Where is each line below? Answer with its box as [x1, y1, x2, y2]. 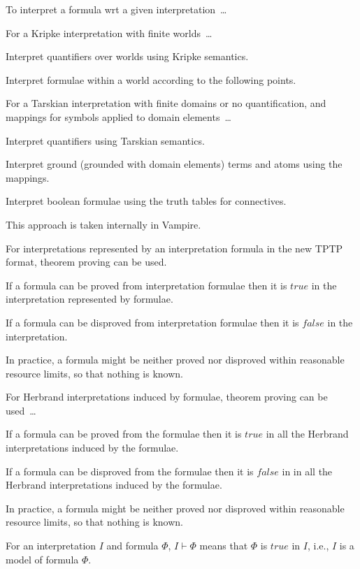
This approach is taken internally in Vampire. [6, 217, 201, 231]
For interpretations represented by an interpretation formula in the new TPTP [6, 240, 343, 255]
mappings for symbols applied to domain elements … [6, 109, 231, 124]
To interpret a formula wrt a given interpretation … [6, 2, 227, 16]
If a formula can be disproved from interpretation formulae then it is [6, 315, 299, 329]
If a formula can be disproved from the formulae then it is [6, 463, 254, 478]
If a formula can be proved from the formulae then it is [6, 426, 242, 441]
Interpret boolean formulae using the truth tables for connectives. [6, 194, 287, 208]
